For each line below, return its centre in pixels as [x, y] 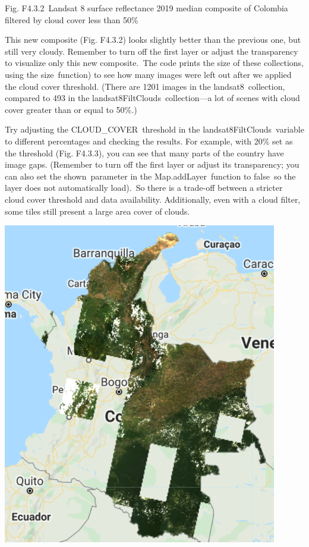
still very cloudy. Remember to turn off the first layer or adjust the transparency [152, 51]
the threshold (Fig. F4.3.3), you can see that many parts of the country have [144, 153]
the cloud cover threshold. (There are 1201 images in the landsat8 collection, [145, 86]
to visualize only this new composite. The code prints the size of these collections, [154, 63]
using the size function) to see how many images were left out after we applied [148, 74]
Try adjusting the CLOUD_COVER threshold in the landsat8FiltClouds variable [154, 129]
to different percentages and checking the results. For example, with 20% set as [149, 141]
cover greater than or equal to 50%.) [71, 109]
